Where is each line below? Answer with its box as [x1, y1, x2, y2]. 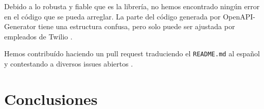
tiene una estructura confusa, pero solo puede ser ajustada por [38, 21, 235, 32]
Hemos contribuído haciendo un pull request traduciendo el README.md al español [4, 48, 260, 59]
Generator [4, 21, 36, 32]
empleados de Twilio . [4, 31, 73, 41]
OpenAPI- [223, 11, 255, 21]
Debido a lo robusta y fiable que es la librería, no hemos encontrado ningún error [4, 1, 260, 11]
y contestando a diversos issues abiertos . [4, 58, 133, 69]
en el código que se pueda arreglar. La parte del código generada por [4, 11, 221, 21]
